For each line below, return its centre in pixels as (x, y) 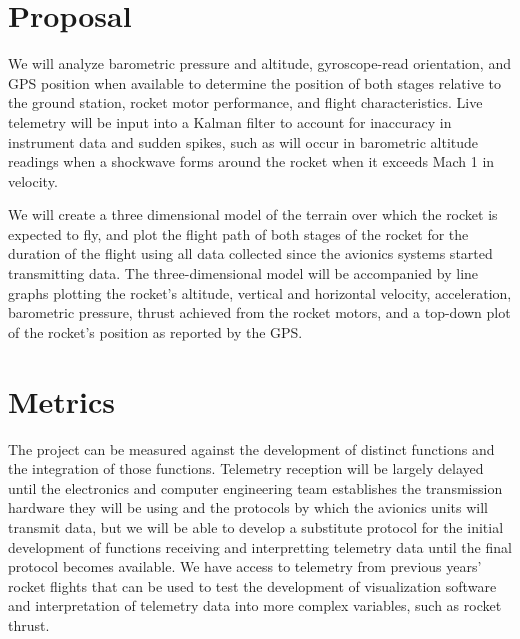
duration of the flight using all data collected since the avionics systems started (250, 253)
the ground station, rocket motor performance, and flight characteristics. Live (245, 102)
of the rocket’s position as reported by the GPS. (155, 331)
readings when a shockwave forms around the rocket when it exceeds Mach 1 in (251, 161)
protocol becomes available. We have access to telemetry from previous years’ (245, 566)
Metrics (62, 400)
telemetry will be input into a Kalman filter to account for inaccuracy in (230, 121)
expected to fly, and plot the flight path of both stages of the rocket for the (238, 233)
